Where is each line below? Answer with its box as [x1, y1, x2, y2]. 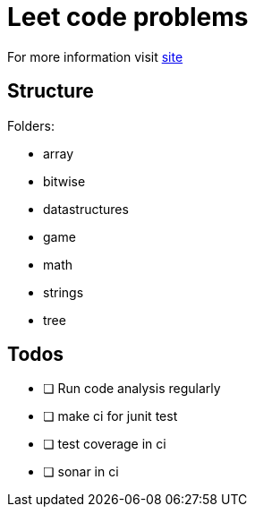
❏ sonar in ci [43, 464, 119, 480]
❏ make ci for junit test [43, 408, 178, 424]
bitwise [43, 173, 86, 189]
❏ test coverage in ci [43, 436, 166, 452]
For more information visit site [7, 48, 183, 64]
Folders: [7, 117, 55, 133]
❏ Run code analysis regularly [43, 381, 221, 397]
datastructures [43, 201, 129, 217]
